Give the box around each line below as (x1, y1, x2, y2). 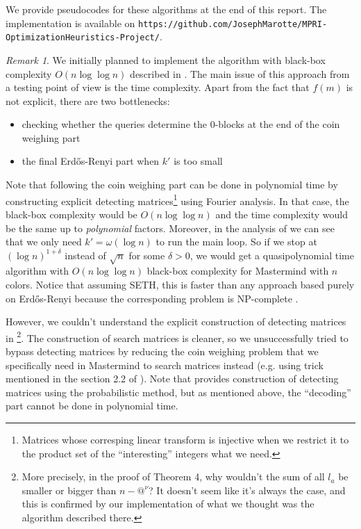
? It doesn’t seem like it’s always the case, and (149, 482, 346, 497)
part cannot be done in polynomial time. (6, 398, 178, 413)
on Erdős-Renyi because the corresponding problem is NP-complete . (6, 291, 299, 305)
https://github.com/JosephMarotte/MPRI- (138, 19, 328, 29)
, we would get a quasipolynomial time (190, 247, 354, 262)
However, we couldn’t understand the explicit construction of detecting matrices (6, 314, 346, 329)
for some (128, 247, 165, 262)
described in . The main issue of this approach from (130, 66, 350, 81)
